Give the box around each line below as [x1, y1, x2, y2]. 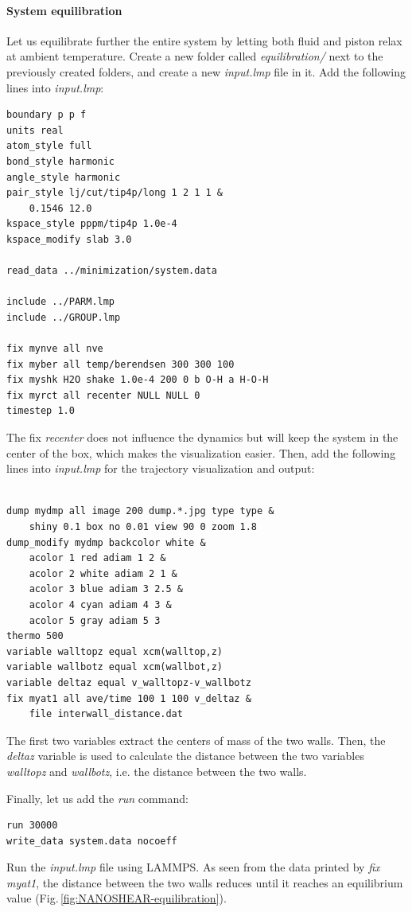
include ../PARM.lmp [6, 296, 115, 308]
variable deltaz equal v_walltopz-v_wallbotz [6, 676, 251, 688]
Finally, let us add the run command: [6, 789, 189, 806]
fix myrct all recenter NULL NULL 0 [6, 389, 200, 401]
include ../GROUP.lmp [6, 311, 121, 323]
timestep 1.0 [6, 405, 75, 417]
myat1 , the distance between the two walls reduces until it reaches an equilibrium [6, 874, 403, 891]
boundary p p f [6, 109, 87, 121]
